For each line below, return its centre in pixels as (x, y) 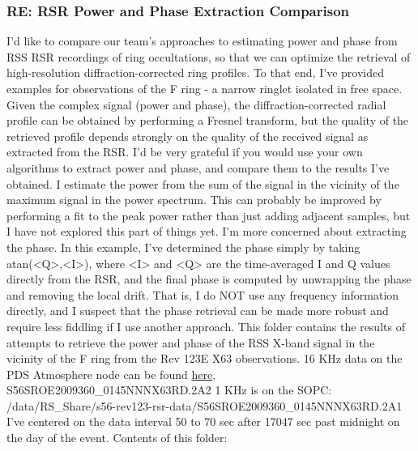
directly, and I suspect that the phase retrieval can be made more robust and (198, 311)
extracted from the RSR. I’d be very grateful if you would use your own (185, 152)
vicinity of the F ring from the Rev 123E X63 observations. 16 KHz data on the (205, 358)
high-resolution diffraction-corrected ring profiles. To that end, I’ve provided (195, 72)
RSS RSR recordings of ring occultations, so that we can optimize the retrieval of (209, 56)
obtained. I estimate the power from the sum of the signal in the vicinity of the (203, 183)
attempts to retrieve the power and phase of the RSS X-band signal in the (191, 342)
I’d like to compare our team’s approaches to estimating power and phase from (202, 41)
